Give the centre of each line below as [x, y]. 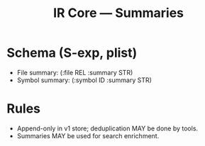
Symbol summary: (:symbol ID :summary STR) [84, 80]
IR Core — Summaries [118, 13]
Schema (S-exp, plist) [72, 53]
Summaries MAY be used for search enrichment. [88, 135]
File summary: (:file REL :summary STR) [75, 72]
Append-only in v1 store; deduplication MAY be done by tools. [107, 128]
